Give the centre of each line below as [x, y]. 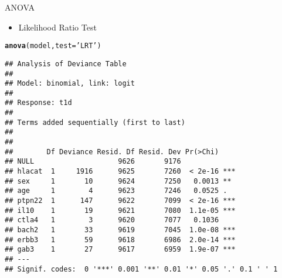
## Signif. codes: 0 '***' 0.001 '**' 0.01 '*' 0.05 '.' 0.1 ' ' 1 [141, 269]
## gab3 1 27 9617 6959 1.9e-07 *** [120, 250]
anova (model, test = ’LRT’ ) [53, 46]
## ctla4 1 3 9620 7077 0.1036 [112, 220]
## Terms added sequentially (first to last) [95, 122]
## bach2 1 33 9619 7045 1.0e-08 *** [120, 230]
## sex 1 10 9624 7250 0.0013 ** [118, 181]
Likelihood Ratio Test [57, 27]
